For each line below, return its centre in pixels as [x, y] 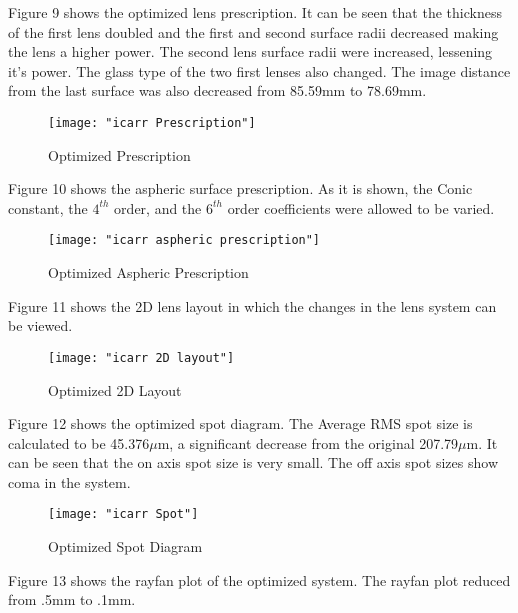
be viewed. [40, 325]
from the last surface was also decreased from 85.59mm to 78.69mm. [217, 90]
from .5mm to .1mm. [72, 599]
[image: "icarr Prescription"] [152, 122]
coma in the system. [69, 481]
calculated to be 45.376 [79, 442]
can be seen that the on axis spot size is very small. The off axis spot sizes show [253, 462]
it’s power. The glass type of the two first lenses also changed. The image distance [259, 70]
